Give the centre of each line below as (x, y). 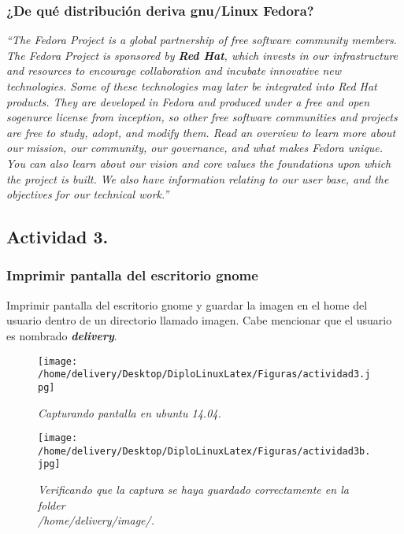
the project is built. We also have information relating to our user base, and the (198, 178)
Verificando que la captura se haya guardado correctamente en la (193, 489)
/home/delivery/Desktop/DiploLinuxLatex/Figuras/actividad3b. (204, 451)
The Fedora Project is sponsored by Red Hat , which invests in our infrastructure (202, 55)
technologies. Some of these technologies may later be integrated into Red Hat (192, 86)
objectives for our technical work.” (88, 194)
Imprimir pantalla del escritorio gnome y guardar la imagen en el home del (187, 304)
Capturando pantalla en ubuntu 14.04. (130, 412)
